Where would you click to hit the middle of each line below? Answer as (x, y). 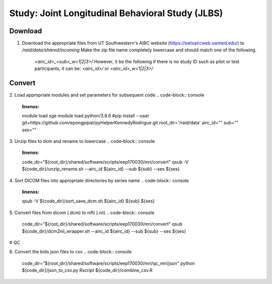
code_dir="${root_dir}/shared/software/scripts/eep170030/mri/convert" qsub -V (105, 162)
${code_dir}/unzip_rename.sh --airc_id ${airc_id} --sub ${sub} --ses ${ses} (101, 169)
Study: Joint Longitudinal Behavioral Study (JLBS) (116, 13)
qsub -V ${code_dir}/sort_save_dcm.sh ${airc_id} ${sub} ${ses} (88, 201)
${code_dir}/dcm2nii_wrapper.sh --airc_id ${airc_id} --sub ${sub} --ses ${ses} (104, 231)
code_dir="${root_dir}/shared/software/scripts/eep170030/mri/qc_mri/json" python (108, 263)
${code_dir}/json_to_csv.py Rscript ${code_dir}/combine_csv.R (87, 270)
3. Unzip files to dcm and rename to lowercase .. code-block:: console (82, 141)
